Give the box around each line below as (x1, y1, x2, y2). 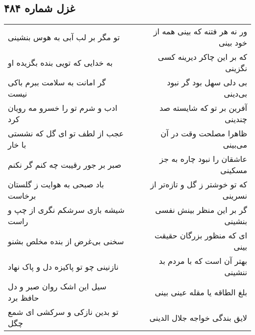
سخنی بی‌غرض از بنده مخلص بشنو (8, 235, 124, 247)
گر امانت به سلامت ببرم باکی (8, 77, 106, 88)
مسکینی (220, 164, 247, 176)
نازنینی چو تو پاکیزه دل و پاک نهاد (8, 260, 119, 272)
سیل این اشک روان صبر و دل (8, 281, 106, 292)
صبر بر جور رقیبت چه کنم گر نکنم (8, 158, 122, 170)
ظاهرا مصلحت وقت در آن (160, 128, 247, 139)
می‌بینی (223, 139, 247, 151)
